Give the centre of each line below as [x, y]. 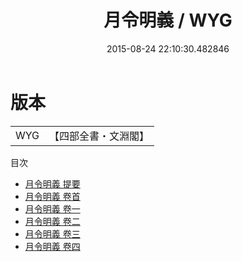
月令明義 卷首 [52, 196]
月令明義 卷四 [52, 246]
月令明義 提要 [52, 183]
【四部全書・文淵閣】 [99, 136]
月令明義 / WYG [168, 20]
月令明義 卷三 [52, 233]
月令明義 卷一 [52, 208]
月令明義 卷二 [52, 221]
